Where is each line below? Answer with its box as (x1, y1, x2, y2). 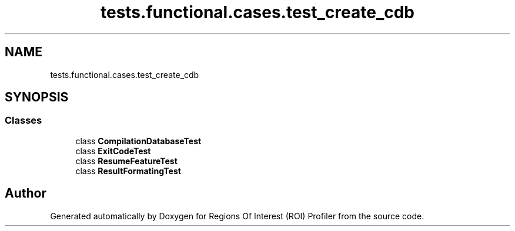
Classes (5, 114, 42, 127)
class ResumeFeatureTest (75, 155, 178, 166)
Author (5, 186, 46, 201)
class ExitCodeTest (75, 145, 151, 156)
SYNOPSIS (5, 90, 69, 105)
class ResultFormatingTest (75, 165, 181, 176)
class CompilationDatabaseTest (75, 135, 202, 146)
